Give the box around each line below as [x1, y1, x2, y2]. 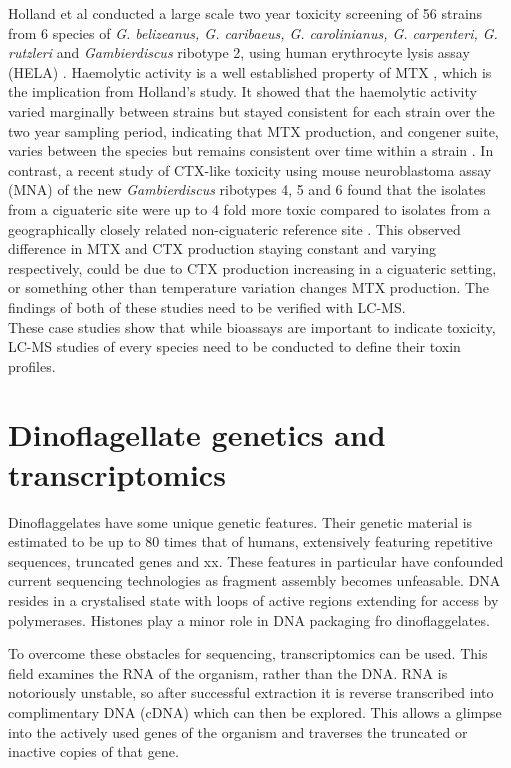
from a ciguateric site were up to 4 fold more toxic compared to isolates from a [8, 198, 491, 219]
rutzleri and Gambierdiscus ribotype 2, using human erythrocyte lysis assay [8, 42, 470, 63]
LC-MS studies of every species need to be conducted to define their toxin [8, 336, 461, 357]
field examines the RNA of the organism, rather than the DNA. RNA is [8, 662, 448, 683]
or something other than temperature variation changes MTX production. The [8, 277, 490, 298]
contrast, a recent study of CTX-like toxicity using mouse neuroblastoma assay [8, 159, 492, 180]
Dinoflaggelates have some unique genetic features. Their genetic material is [8, 511, 473, 532]
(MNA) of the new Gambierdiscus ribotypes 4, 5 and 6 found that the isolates [8, 179, 486, 200]
